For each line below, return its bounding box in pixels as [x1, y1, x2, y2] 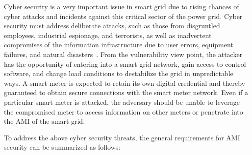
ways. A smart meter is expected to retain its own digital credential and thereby [4, 77, 246, 88]
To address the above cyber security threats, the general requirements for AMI [4, 132, 240, 142]
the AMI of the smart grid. [4, 116, 85, 126]
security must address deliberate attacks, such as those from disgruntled [4, 20, 220, 31]
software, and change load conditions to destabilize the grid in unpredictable [4, 68, 233, 78]
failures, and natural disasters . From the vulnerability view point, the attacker [4, 49, 243, 59]
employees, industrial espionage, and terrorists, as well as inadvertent [4, 30, 212, 40]
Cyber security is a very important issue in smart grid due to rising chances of [4, 1, 239, 11]
